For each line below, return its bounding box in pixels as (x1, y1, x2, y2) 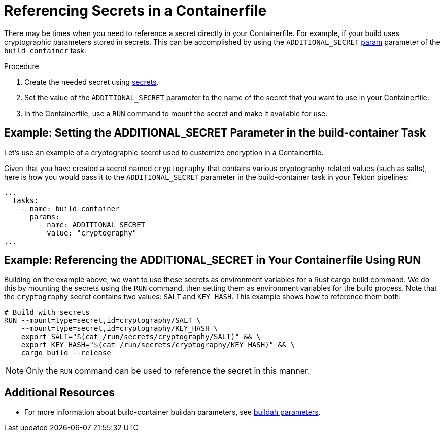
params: (29, 212, 60, 221)
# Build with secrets (4, 308, 90, 317)
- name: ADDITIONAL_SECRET (38, 220, 146, 229)
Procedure (4, 61, 39, 71)
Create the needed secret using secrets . (24, 77, 159, 86)
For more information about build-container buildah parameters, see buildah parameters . (24, 408, 321, 417)
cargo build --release (21, 349, 111, 357)
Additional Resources (4, 386, 115, 399)
